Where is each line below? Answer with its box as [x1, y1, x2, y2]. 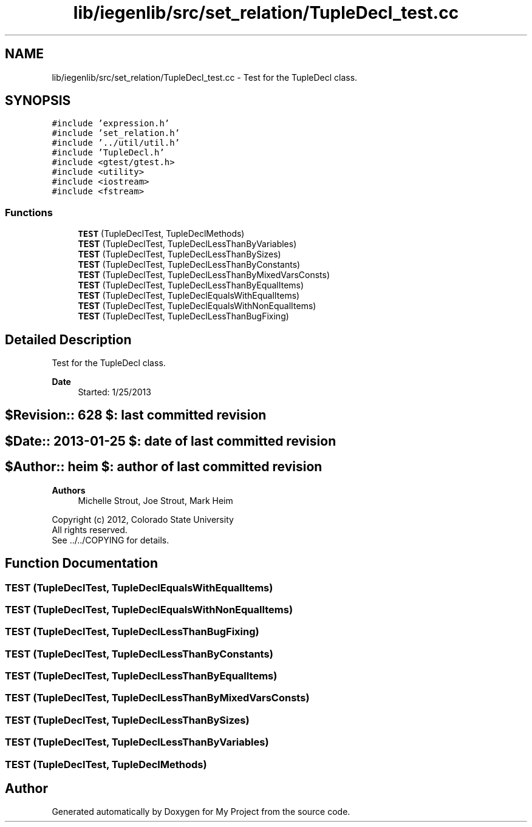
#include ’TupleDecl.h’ [52, 148, 165, 158]
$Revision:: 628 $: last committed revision [5, 407, 267, 423]
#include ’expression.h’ [52, 118, 170, 129]
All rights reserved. [52, 524, 128, 535]
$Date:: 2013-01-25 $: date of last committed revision [5, 433, 336, 449]
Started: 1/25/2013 [78, 387, 151, 398]
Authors [52, 485, 86, 495]
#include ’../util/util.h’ [52, 138, 180, 148]
